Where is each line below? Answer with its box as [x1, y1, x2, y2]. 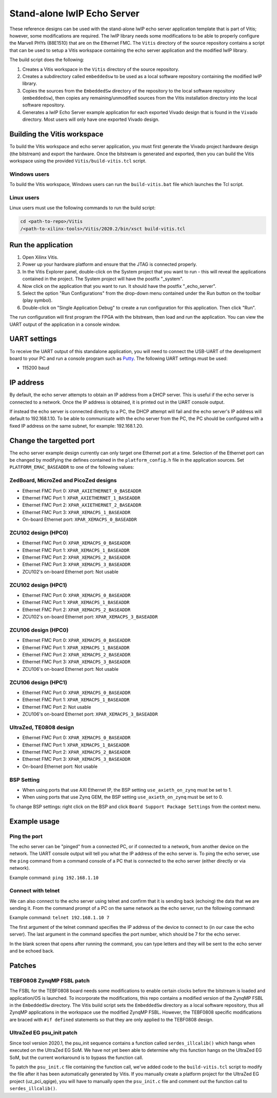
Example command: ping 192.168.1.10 [9, 874, 99, 881]
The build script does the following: [9, 57, 85, 63]
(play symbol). [22, 297, 53, 303]
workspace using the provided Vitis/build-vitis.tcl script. [9, 157, 147, 164]
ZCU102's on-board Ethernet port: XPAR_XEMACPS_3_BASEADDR [22, 614, 158, 620]
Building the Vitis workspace [9, 130, 104, 139]
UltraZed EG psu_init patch [9, 1029, 78, 1036]
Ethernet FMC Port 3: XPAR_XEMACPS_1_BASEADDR [22, 509, 131, 515]
